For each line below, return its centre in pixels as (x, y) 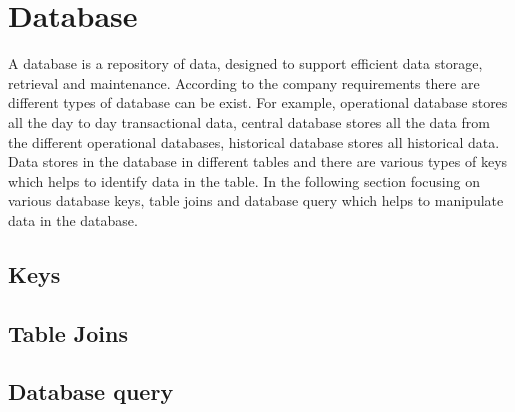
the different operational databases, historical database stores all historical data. (254, 141)
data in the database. (73, 219)
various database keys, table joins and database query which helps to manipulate (256, 200)
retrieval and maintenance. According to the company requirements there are (244, 82)
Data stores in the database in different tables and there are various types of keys (258, 161)
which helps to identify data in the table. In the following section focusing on (244, 180)
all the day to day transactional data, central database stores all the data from (249, 121)
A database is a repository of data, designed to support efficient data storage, (245, 63)
